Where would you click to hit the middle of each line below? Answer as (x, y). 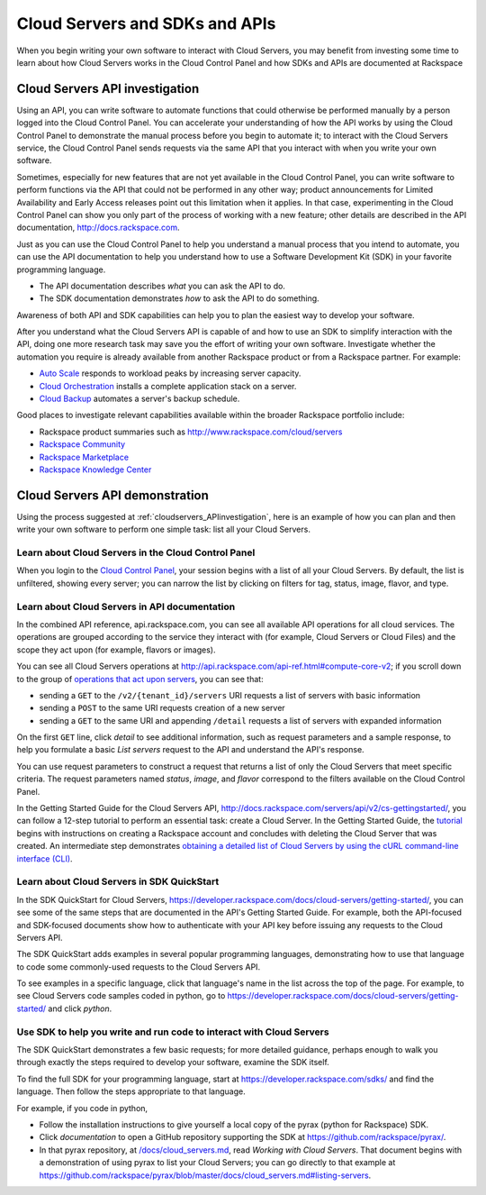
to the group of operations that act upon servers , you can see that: (140, 679)
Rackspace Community (82, 444)
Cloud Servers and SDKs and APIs (146, 23)
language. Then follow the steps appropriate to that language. (131, 1091)
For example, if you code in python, (82, 1108)
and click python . (80, 1008)
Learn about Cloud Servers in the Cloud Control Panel (136, 552)
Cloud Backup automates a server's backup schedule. (139, 399)
